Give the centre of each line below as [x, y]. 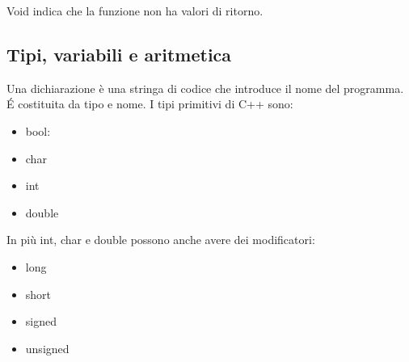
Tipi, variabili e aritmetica [119, 54]
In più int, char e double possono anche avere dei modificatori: [161, 240]
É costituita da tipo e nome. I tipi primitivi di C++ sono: [150, 104]
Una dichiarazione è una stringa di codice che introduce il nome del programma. [205, 88]
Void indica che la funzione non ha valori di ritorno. [135, 11]
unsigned [47, 348]
